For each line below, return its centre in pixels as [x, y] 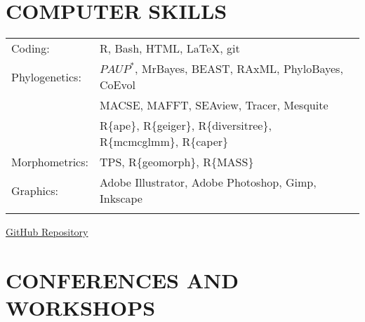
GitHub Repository [47, 232]
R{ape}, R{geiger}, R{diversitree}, [185, 126]
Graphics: [35, 190]
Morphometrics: [50, 162]
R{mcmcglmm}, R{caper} [164, 142]
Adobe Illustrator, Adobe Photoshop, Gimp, [208, 182]
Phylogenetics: [46, 76]
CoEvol [117, 85]
